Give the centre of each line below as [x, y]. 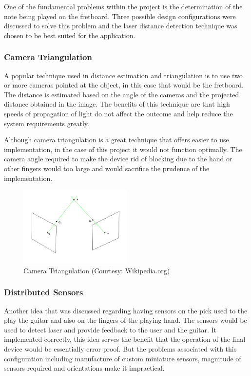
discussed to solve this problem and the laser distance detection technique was [121, 26]
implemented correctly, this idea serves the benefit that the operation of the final [125, 339]
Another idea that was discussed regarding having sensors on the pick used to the [126, 310]
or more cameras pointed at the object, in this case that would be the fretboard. [124, 85]
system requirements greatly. [47, 123]
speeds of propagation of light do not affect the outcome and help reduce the [118, 113]
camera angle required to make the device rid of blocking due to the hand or [118, 159]
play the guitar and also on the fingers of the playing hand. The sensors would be [125, 320]
